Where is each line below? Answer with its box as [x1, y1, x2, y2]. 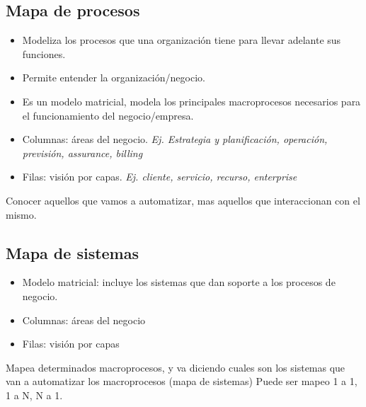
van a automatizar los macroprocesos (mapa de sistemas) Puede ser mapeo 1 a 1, [6, 374, 358, 389]
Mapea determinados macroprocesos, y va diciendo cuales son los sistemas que [6, 360, 345, 374]
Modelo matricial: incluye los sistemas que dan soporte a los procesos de [22, 275, 336, 290]
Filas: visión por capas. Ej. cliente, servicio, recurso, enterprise [22, 169, 297, 184]
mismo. [6, 207, 37, 222]
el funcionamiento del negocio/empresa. [22, 108, 194, 122]
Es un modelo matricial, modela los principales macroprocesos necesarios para [22, 93, 361, 108]
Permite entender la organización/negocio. [22, 70, 205, 85]
